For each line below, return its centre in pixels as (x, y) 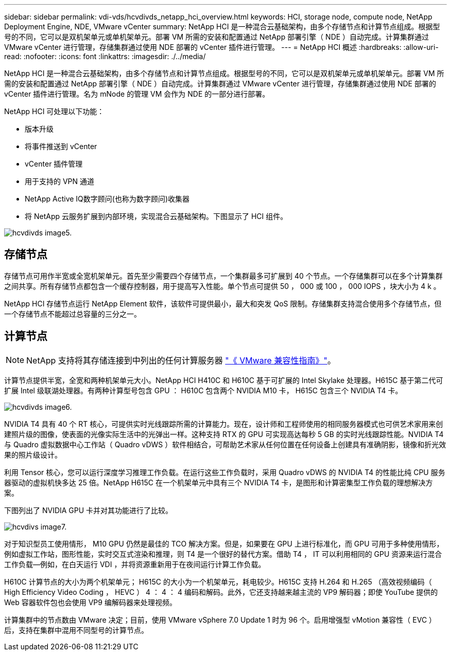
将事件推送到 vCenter (61, 146)
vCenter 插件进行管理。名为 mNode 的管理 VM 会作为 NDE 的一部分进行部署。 (137, 94)
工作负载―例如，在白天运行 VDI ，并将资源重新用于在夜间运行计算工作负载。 (135, 564)
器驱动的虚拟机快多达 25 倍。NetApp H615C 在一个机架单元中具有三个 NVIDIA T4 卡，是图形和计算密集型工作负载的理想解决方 (219, 482)
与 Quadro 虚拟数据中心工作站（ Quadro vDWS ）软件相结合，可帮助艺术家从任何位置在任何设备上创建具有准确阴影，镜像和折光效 (225, 444)
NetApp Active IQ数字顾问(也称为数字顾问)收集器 (107, 199)
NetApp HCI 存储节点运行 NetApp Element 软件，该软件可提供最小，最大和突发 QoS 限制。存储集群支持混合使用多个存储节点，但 (223, 303)
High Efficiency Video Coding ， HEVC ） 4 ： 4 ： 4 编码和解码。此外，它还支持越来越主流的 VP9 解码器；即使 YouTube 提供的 (221, 592)
